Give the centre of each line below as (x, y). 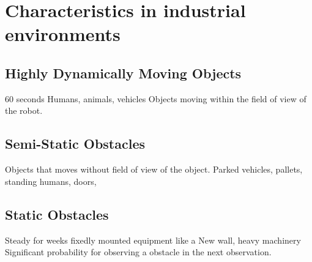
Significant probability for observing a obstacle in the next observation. (138, 252)
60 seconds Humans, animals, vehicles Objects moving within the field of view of (156, 98)
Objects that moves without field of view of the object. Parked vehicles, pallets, (154, 169)
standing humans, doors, (51, 181)
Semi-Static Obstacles (75, 144)
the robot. (24, 110)
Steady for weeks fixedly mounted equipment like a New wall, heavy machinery (153, 240)
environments (63, 34)
